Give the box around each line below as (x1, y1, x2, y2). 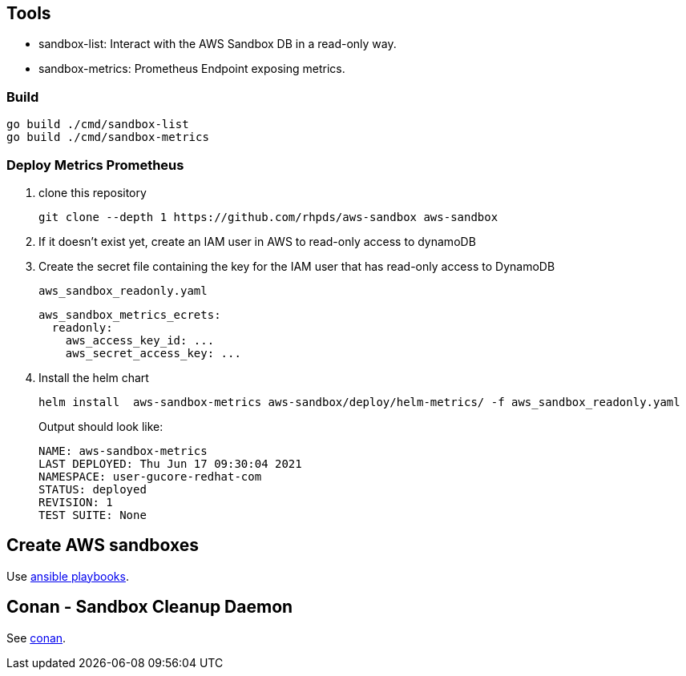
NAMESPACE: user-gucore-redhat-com (38, 469, 262, 483)
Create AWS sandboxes (6, 535, 200, 556)
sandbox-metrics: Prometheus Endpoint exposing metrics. (38, 62, 345, 76)
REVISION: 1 (38, 495, 113, 509)
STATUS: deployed (38, 482, 147, 496)
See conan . (6, 630, 67, 645)
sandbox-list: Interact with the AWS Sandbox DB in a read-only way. (38, 37, 397, 51)
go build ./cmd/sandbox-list (6, 118, 189, 131)
